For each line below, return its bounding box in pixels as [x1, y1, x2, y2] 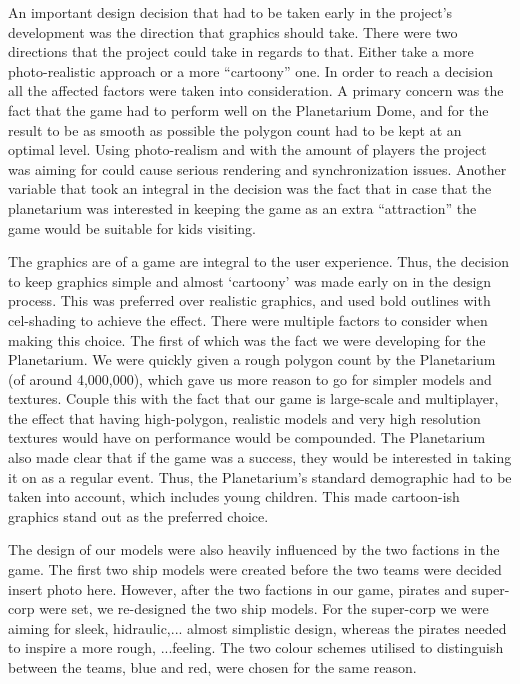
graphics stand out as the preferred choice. [8, 505, 269, 526]
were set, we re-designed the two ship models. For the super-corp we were [39, 598, 489, 619]
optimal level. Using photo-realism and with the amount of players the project [8, 139, 487, 160]
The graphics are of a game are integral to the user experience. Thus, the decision [8, 251, 509, 272]
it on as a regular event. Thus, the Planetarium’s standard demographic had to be [8, 466, 512, 487]
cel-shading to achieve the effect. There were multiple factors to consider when [8, 309, 488, 330]
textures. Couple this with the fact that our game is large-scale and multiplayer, [8, 388, 499, 409]
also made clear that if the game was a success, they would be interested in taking [8, 447, 512, 468]
